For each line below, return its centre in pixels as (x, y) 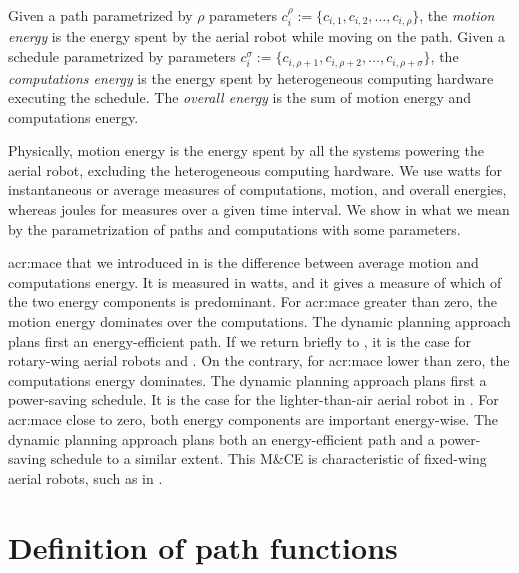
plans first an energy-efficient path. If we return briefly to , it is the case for (239, 340)
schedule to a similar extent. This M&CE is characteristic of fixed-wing (268, 458)
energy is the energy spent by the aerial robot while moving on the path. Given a (256, 36)
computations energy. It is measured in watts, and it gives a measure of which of (255, 281)
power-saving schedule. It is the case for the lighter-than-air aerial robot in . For (253, 399)
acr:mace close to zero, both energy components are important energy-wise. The (253, 419)
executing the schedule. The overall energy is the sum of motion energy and (240, 97)
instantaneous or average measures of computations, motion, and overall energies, (257, 189)
